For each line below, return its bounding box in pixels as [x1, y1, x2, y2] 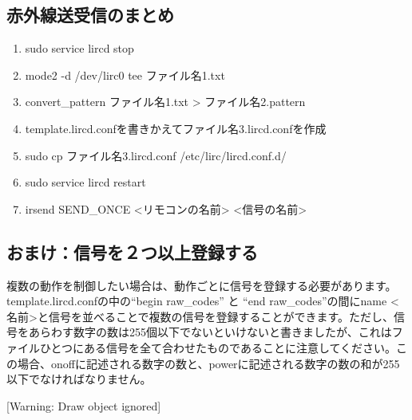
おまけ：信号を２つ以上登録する [6, 239, 258, 264]
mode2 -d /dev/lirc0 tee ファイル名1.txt [25, 66, 225, 83]
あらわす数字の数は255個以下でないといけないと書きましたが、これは [28, 324, 392, 340]
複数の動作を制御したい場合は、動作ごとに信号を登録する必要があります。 [6, 277, 397, 293]
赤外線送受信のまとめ [6, 2, 174, 27]
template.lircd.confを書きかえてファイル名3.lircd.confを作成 [25, 120, 327, 136]
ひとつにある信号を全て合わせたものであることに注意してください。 [39, 339, 397, 355]
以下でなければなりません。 [6, 371, 152, 387]
